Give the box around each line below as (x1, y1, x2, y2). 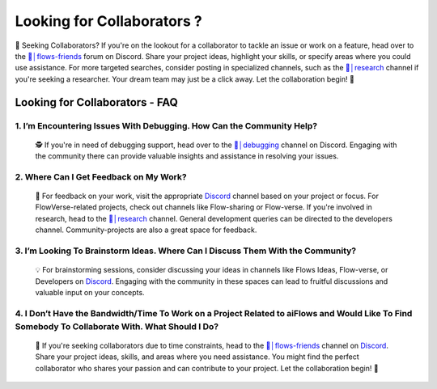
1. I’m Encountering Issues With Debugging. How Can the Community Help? (15, 120, 318, 131)
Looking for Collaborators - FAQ (15, 95, 178, 109)
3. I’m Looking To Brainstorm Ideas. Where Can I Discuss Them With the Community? (15, 245, 357, 256)
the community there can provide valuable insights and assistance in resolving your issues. (35, 151, 339, 161)
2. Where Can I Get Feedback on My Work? (15, 171, 187, 182)
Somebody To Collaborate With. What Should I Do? (15, 320, 218, 332)
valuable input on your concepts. (35, 287, 145, 297)
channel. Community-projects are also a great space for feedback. (35, 225, 257, 235)
